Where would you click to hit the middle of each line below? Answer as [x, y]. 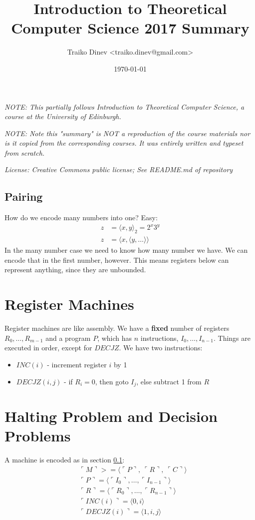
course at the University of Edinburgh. [63, 116]
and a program [68, 338]
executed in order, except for [48, 348]
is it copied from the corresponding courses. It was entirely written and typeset [124, 143]
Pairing [24, 196]
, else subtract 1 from [169, 381]
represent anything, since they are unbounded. [75, 270]
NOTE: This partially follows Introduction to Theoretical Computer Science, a [125, 106]
